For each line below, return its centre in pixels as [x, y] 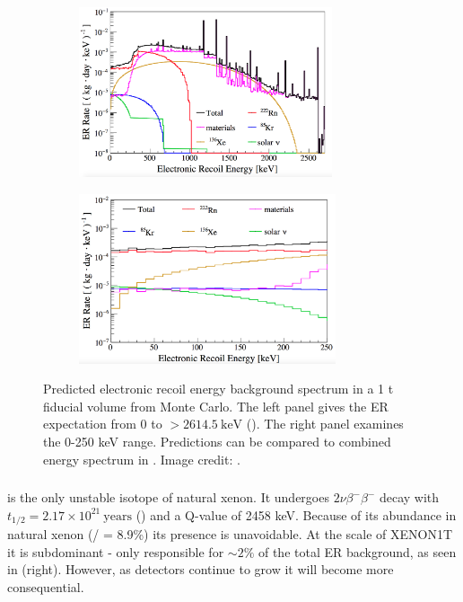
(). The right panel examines [325, 424]
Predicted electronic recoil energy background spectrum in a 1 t [218, 389]
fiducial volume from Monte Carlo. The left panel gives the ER [216, 406]
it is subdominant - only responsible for [116, 551]
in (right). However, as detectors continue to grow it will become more [201, 569]
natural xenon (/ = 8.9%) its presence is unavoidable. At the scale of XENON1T [230, 534]
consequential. [46, 586]
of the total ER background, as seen [357, 551]
